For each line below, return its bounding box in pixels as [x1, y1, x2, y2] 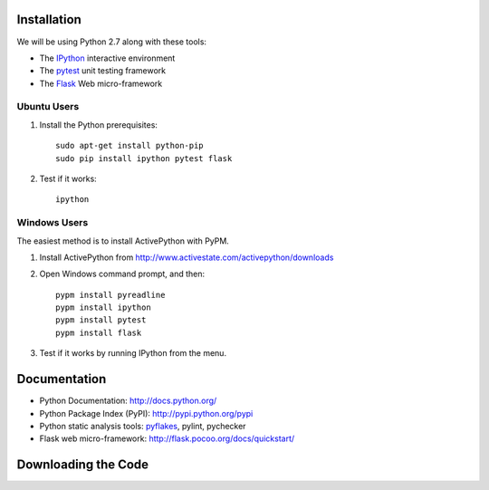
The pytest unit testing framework [39, 65, 167, 76]
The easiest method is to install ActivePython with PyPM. [16, 235, 230, 246]
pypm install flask [55, 327, 142, 338]
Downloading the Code [16, 457, 149, 473]
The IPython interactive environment [39, 53, 176, 63]
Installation [16, 12, 81, 27]
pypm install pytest [55, 315, 147, 325]
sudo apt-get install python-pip [55, 140, 204, 151]
